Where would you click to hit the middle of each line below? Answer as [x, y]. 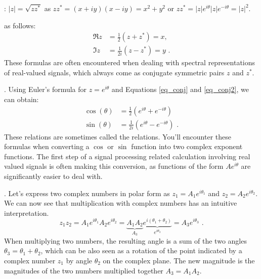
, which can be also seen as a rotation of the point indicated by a [141, 250]
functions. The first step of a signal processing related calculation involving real [127, 156]
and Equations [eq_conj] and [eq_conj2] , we [180, 89]
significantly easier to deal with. [53, 176]
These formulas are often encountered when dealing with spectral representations [130, 62]
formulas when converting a [47, 146]
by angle [79, 260]
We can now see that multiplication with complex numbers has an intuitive [121, 203]
